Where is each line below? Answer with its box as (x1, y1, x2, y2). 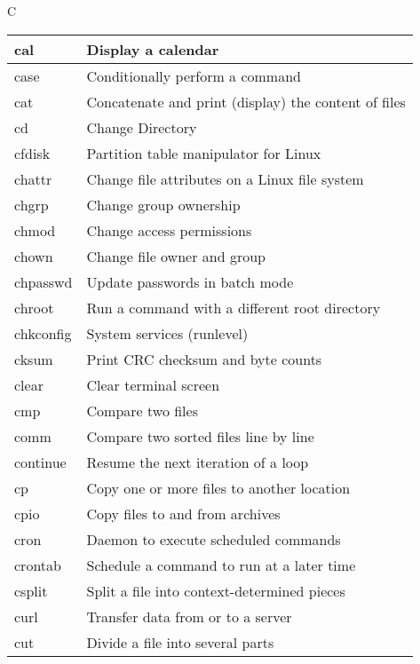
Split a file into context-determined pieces (86, 580, 345, 601)
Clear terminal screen (86, 374, 220, 395)
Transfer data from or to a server (86, 605, 292, 627)
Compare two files (86, 399, 198, 421)
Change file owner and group (86, 245, 265, 266)
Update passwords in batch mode (86, 271, 294, 292)
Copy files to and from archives (86, 502, 281, 524)
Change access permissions (86, 219, 252, 241)
